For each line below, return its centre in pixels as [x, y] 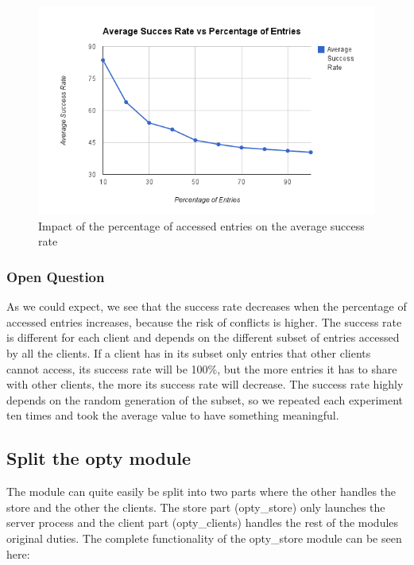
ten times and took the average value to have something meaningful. [173, 415]
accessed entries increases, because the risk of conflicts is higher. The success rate [204, 321]
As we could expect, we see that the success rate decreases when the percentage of [207, 306]
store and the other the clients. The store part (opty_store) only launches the [196, 507]
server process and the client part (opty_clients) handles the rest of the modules [203, 522]
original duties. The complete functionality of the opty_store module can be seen [204, 538]
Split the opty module [99, 458]
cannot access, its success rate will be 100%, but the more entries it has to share [202, 368]
